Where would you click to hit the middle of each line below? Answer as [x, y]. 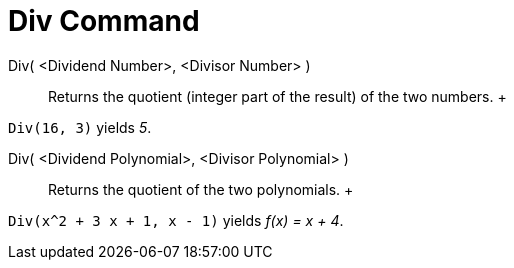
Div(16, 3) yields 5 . [80, 127]
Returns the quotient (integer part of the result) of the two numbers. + [277, 96]
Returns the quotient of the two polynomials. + [201, 189]
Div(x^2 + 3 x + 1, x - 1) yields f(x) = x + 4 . [176, 220]
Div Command [104, 21]
